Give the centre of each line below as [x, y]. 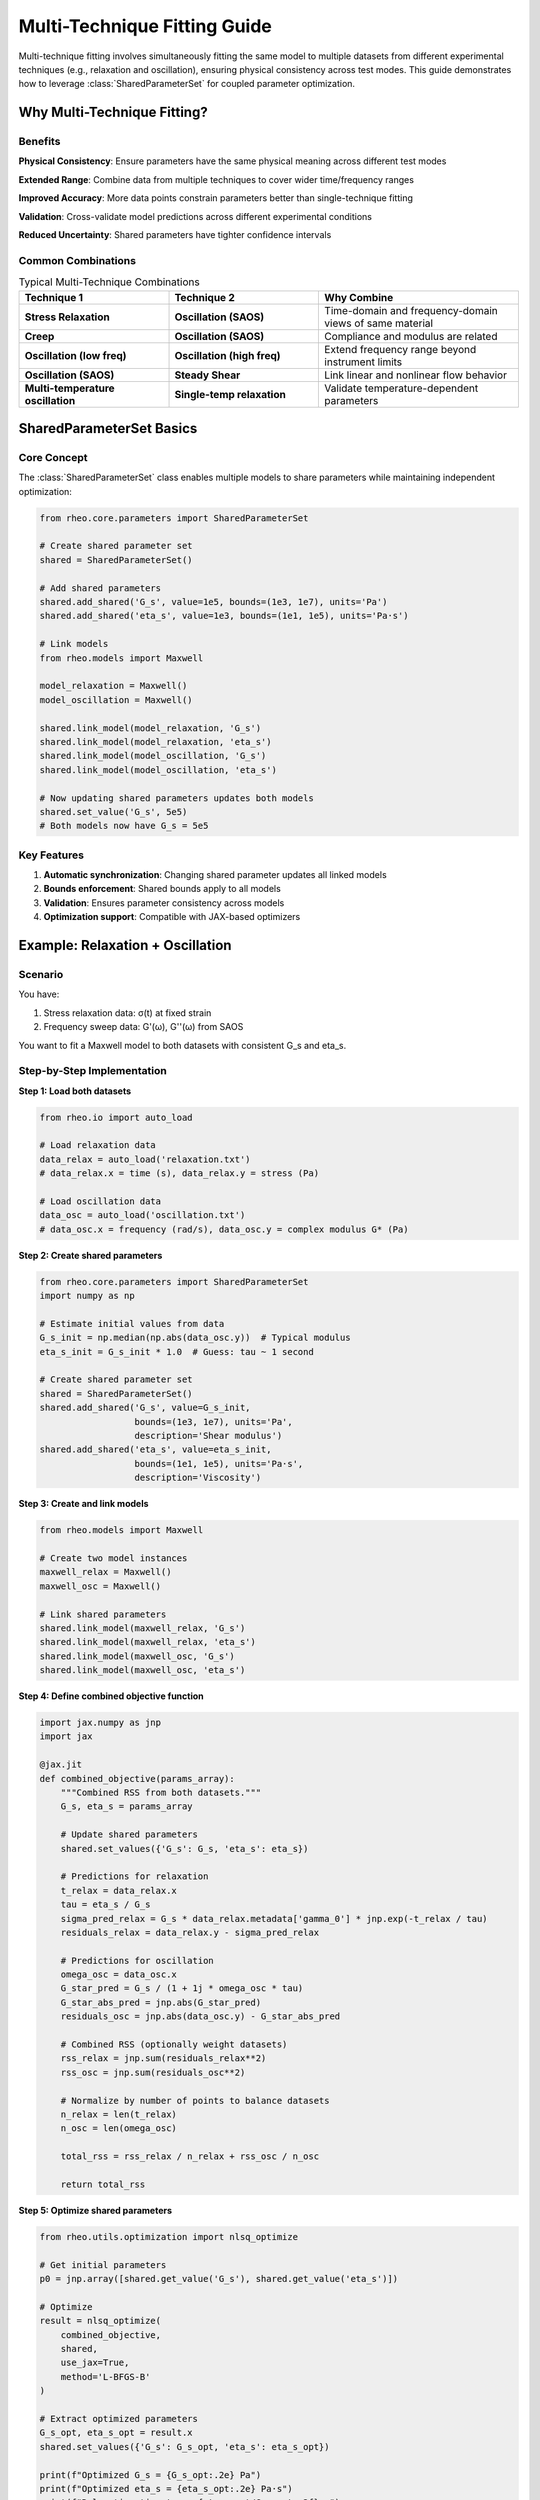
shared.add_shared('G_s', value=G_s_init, [145, 1408]
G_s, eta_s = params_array [127, 1806]
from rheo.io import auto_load [116, 1117]
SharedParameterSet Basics [108, 428]
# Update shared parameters [129, 1834]
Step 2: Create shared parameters [90, 1255]
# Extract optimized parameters [119, 2418]
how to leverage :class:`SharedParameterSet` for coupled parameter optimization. [186, 84]
